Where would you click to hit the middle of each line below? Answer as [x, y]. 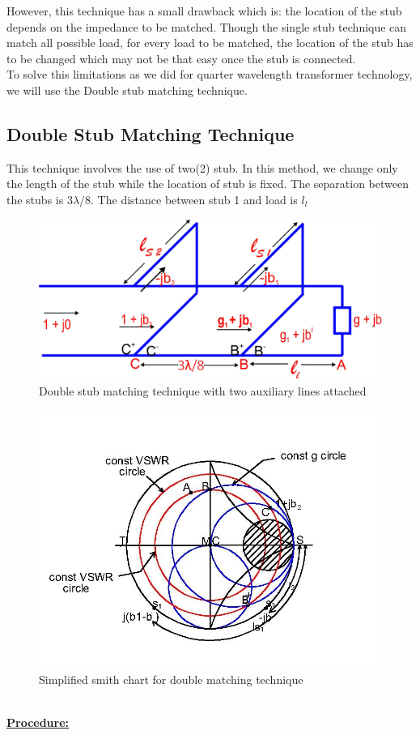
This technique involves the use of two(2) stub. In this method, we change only [202, 167]
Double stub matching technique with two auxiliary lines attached [203, 391]
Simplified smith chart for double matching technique [171, 679]
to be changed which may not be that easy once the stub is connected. [181, 58]
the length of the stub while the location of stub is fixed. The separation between [208, 184]
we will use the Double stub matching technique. [127, 90]
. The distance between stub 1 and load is [194, 199]
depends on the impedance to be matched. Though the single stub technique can [207, 26]
